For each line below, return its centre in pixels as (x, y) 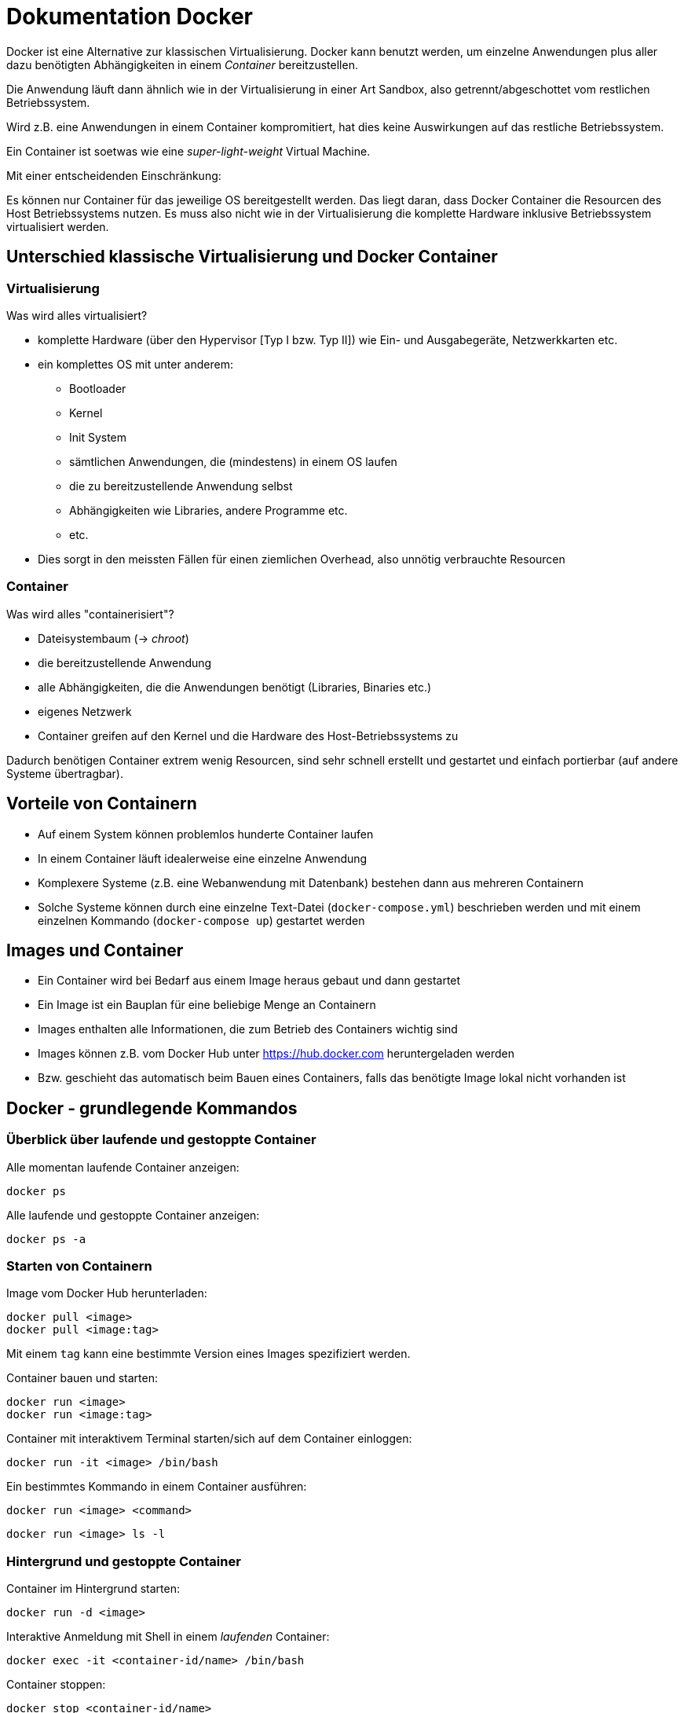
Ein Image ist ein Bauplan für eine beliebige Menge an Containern (207, 1005)
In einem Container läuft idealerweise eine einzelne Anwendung (203, 858)
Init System (98, 437)
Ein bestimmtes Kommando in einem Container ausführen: (157, 1487)
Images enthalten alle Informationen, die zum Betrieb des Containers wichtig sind (248, 1029)
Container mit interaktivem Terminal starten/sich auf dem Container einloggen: (209, 1439)
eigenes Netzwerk (85, 711)
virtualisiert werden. (58, 226)
